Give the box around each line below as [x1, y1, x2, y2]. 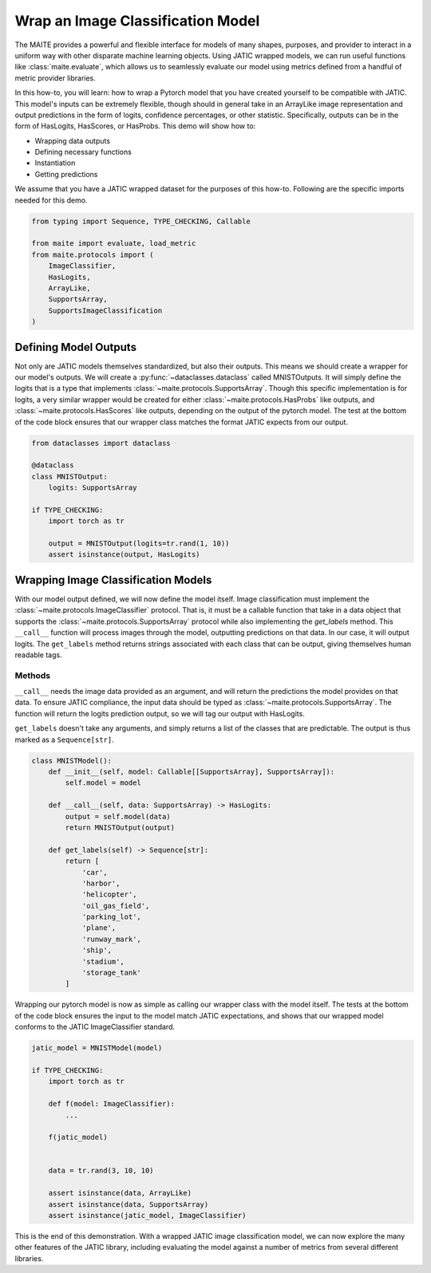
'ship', [81, 946, 112, 955]
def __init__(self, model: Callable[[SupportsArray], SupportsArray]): [48, 767, 335, 776]
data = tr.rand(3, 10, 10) [48, 1166, 155, 1176]
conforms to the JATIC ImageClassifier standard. [14, 1022, 176, 1032]
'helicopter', [81, 890, 137, 899]
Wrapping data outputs [34, 136, 111, 145]
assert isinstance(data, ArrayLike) [48, 1188, 192, 1198]
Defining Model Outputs [14, 340, 137, 354]
